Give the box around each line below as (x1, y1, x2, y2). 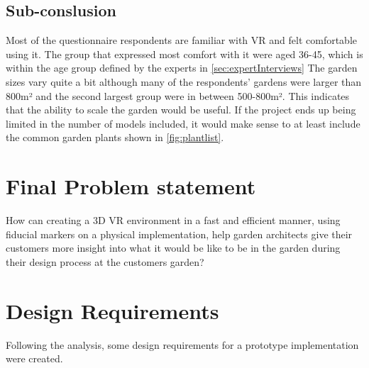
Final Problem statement (6, 172, 256, 201)
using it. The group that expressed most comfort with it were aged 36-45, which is (6, 46, 363, 61)
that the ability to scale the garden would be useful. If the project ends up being (6, 102, 356, 117)
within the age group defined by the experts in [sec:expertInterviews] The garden (6, 60, 358, 75)
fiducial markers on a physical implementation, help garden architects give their (6, 226, 353, 241)
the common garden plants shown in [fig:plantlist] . (6, 130, 224, 145)
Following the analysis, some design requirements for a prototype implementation (6, 337, 359, 352)
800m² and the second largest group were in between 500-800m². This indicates (6, 88, 350, 103)
